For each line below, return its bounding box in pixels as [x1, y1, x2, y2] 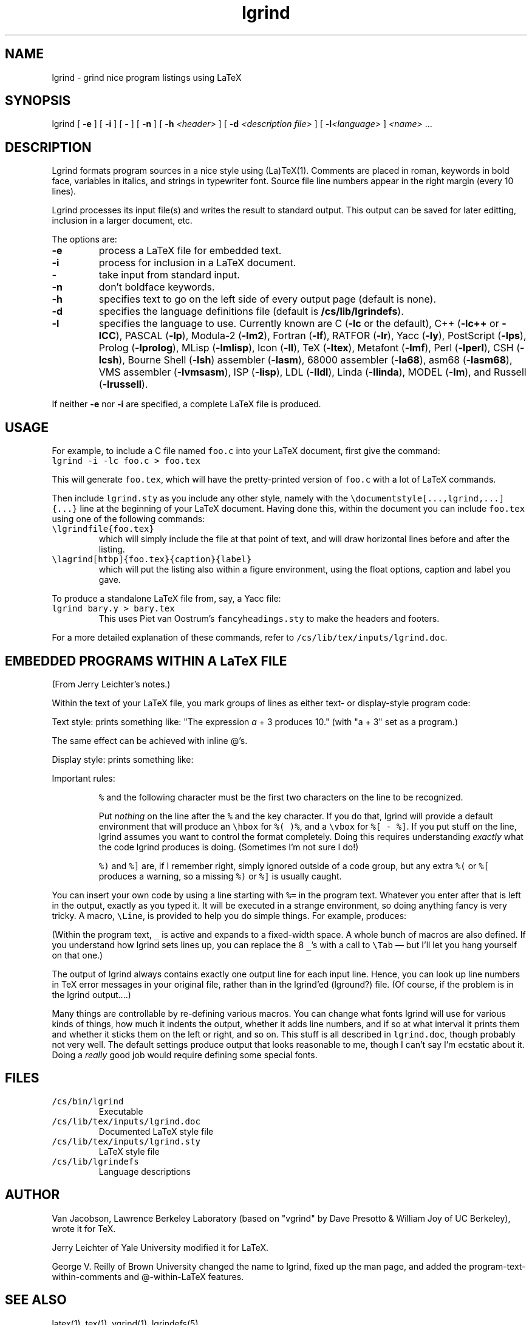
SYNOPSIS [5, 93, 71, 109]
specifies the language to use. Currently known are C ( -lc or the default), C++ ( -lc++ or [98, 317, 499, 330]
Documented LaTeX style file [98, 1126, 214, 1137]
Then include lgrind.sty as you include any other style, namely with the [52, 493, 349, 504]
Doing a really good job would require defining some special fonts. [52, 1049, 318, 1060]
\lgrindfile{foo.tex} [52, 524, 154, 534]
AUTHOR [5, 1187, 60, 1203]
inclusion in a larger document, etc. [52, 215, 193, 226]
